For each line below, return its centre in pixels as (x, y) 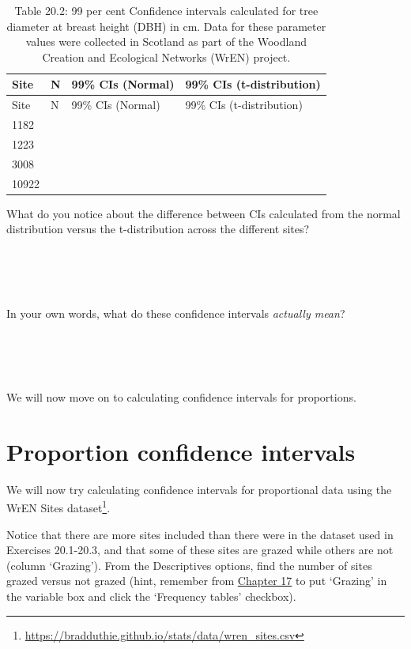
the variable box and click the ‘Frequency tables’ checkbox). (151, 596)
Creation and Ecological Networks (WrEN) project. (166, 57)
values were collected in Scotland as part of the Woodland (166, 42)
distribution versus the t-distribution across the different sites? (158, 229)
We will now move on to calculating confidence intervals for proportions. (181, 397)
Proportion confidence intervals (181, 451)
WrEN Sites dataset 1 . (58, 506)
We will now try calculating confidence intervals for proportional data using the (199, 489)
